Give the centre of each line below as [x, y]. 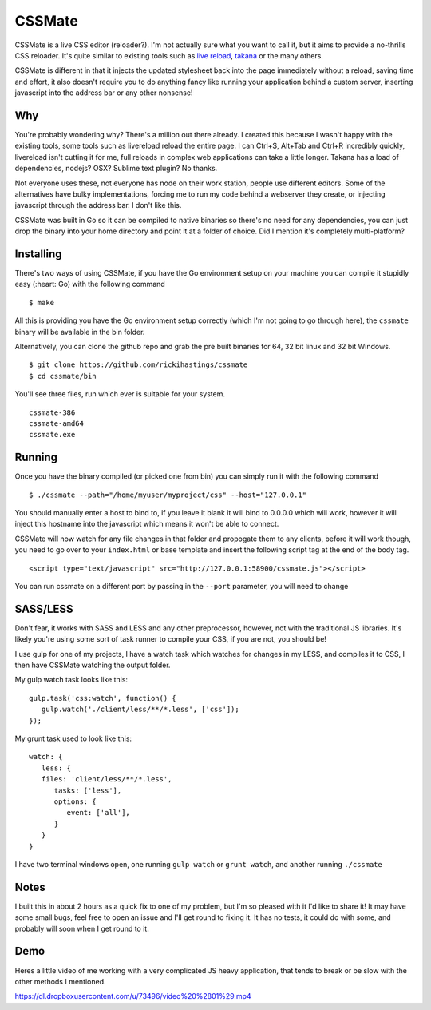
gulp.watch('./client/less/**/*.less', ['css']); [140, 710]
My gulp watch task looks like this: [71, 680]
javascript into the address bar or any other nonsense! [104, 93]
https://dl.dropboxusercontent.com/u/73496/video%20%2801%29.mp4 [133, 996]
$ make [42, 302]
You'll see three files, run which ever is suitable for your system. [120, 394]
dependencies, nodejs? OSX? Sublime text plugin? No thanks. [116, 169]
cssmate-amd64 [56, 423]
